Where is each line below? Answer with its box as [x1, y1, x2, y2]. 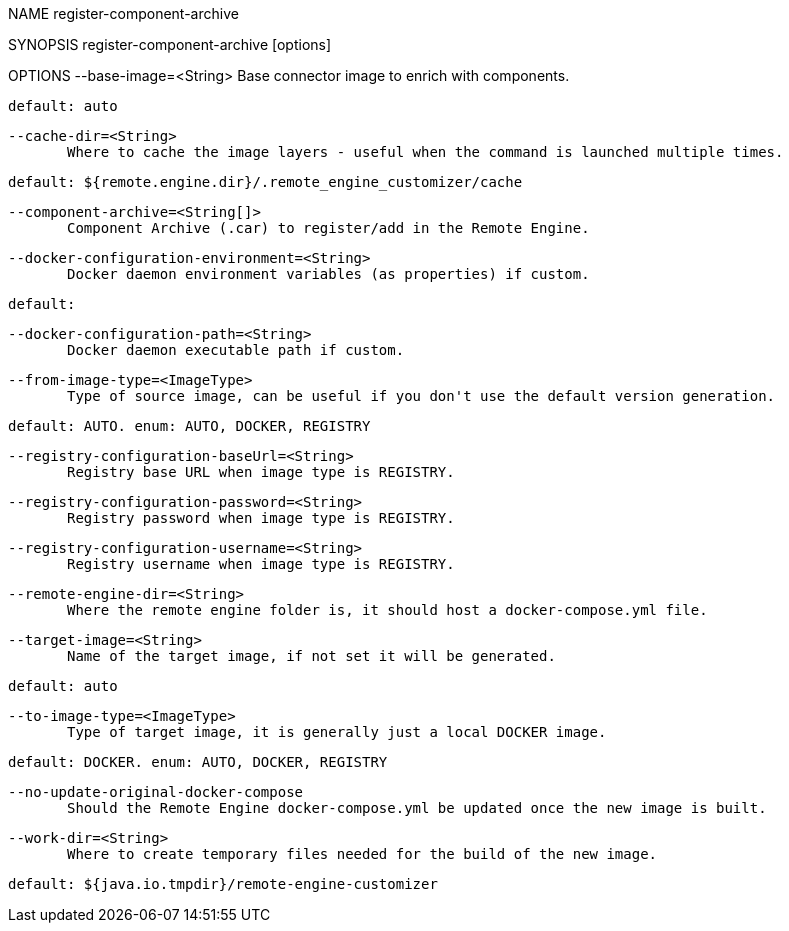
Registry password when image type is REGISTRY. [67, 510, 455, 526]
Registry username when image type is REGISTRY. [67, 556, 455, 572]
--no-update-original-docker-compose [8, 784, 304, 800]
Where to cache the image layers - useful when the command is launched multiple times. [67, 144, 784, 160]
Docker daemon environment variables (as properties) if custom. [67, 266, 590, 282]
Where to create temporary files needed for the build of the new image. [67, 846, 658, 862]
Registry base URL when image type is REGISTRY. [67, 464, 455, 480]
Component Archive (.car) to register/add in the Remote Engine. [67, 220, 590, 236]
